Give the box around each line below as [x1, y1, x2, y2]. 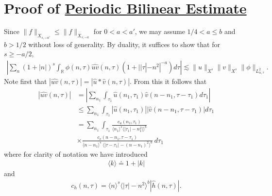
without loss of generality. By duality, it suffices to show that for [28, 39, 220, 49]
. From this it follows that [130, 76, 207, 86]
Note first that [4, 76, 47, 86]
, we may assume [135, 26, 185, 36]
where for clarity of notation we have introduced [4, 148, 148, 159]
